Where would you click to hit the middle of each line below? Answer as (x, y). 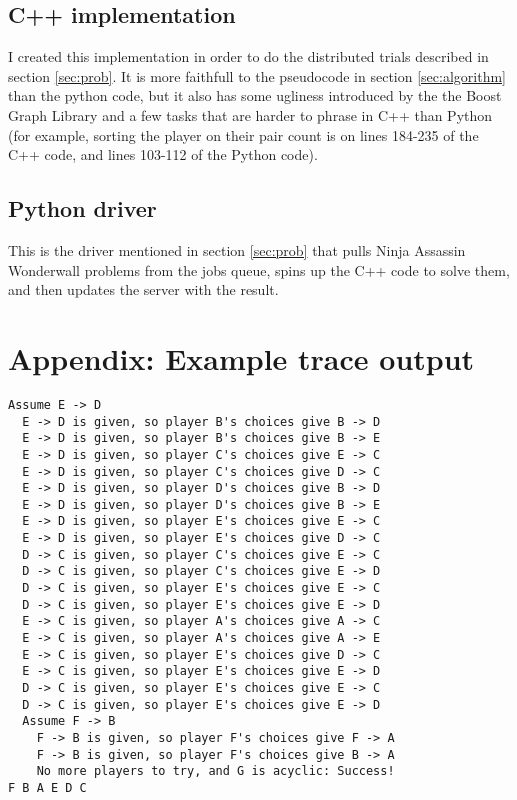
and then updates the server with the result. (143, 289)
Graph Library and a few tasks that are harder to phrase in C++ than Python (250, 114)
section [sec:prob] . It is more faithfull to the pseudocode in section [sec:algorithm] (257, 75)
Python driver (82, 208)
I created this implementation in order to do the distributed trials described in (248, 56)
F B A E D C (47, 787)
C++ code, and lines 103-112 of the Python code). (163, 154)
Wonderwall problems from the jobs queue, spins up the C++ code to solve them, (259, 269)
